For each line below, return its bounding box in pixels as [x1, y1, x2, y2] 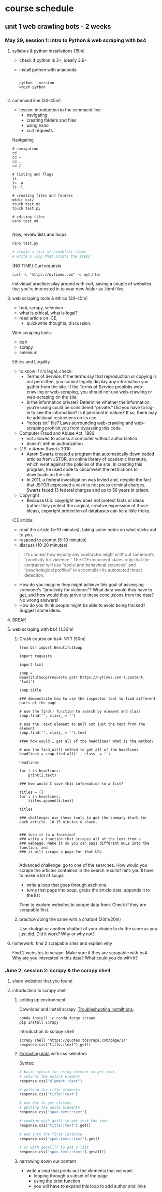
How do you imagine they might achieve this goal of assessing [19, 582, 144, 587]
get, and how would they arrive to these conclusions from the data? [19, 592, 154, 598]
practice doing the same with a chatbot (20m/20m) [19, 916, 121, 922]
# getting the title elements [19, 1087, 81, 1092]
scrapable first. [19, 907, 50, 912]
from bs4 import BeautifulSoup [19, 645, 83, 650]
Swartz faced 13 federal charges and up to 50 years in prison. [26, 487, 150, 493]
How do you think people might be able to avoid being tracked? [19, 602, 146, 608]
